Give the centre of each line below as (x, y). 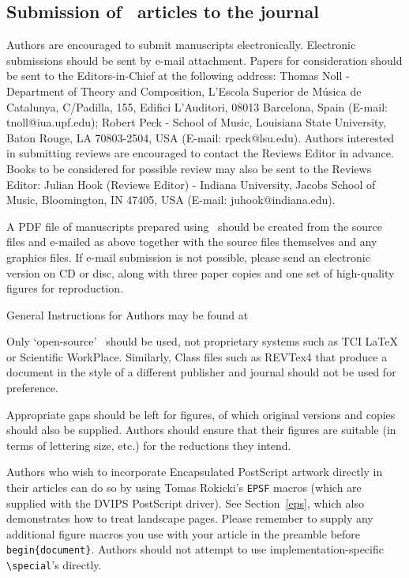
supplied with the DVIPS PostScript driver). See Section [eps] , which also (185, 502)
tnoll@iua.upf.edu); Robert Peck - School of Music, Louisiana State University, (197, 122)
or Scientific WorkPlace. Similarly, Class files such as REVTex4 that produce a (197, 356)
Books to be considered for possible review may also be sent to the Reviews (189, 168)
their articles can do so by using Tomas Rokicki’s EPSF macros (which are (184, 487)
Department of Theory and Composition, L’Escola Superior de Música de (184, 91)
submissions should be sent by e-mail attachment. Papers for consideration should (204, 60)
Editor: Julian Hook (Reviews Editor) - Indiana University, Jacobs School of (191, 184)
